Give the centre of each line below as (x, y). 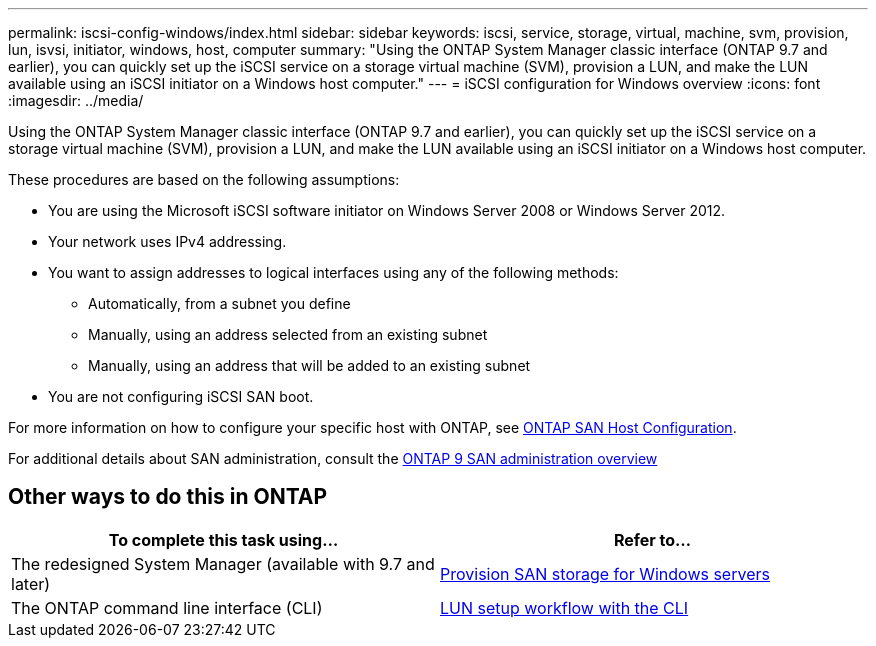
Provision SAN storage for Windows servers (605, 573)
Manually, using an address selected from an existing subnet (288, 334)
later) (31, 583)
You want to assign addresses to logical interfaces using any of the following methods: (333, 272)
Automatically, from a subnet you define (219, 303)
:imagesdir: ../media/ (76, 100)
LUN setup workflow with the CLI (564, 607)
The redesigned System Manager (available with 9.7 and (223, 563)
